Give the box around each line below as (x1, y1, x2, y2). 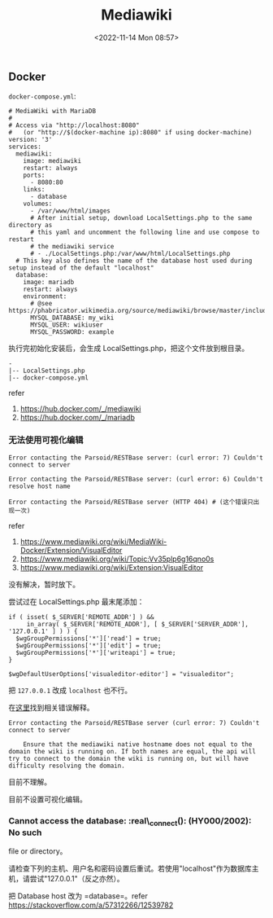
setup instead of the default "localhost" (8, 264, 154, 272)
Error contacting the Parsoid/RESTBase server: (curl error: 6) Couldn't (8, 475, 264, 483)
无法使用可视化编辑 (8, 434, 84, 446)
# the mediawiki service (29, 243, 115, 251)
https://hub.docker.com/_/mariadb (19, 413, 136, 423)
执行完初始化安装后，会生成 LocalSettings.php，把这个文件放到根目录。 (8, 344, 249, 354)
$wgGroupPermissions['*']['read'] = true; (15, 634, 162, 643)
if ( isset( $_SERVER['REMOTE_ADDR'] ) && (8, 613, 154, 621)
